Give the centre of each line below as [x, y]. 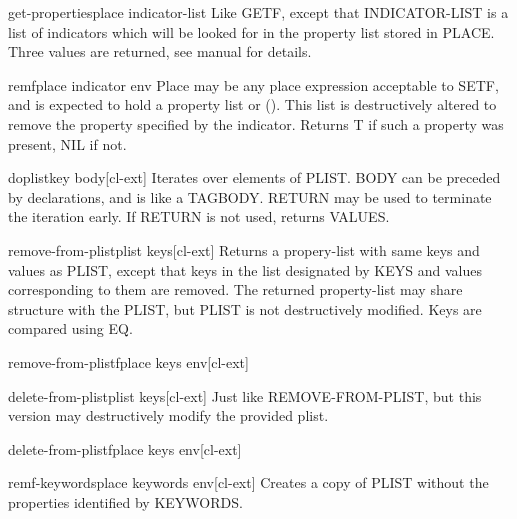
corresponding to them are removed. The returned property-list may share [235, 289]
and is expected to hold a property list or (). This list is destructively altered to [252, 104]
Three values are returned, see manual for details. [160, 51]
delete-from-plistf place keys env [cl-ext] [125, 448]
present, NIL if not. [67, 143]
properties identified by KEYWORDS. [125, 501]
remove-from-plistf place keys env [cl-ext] [128, 361]
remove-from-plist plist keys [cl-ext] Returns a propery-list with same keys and [244, 249]
